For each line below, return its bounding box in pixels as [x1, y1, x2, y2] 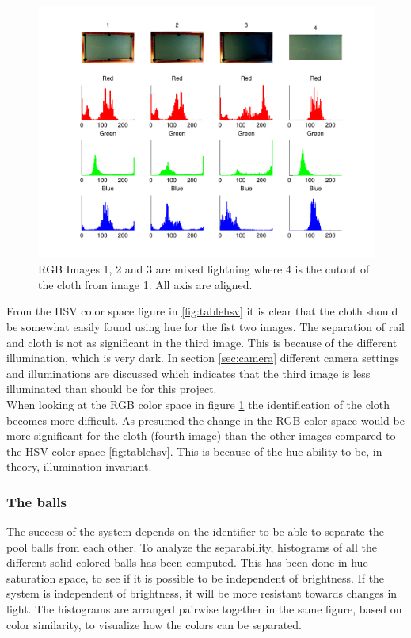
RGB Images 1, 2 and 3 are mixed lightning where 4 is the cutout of [38, 261, 370, 277]
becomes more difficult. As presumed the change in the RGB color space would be [6, 411, 405, 428]
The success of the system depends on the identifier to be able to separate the [6, 523, 384, 540]
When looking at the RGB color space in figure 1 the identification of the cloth [6, 395, 390, 412]
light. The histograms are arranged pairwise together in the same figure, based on [6, 601, 402, 617]
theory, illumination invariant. [6, 458, 152, 475]
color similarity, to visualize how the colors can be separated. [6, 616, 303, 632]
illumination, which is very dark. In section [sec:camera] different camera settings [6, 350, 400, 366]
